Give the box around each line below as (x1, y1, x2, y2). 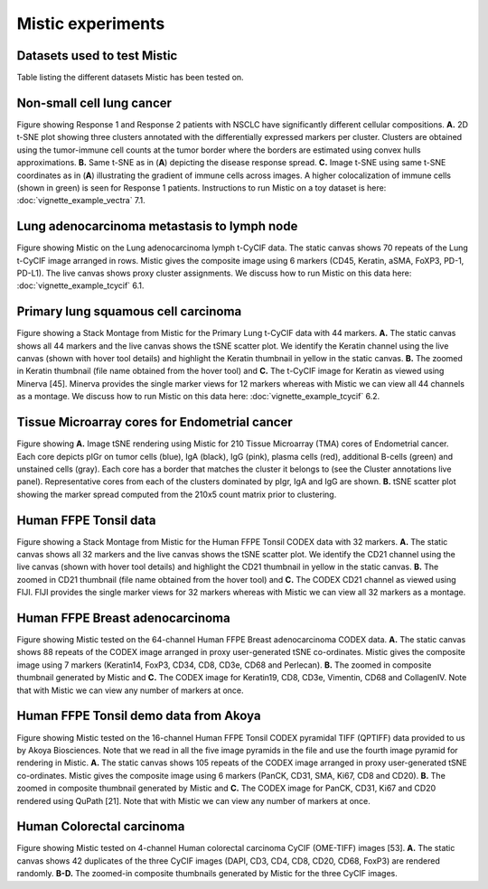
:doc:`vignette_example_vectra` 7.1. (16, 195, 146, 206)
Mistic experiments (16, 14, 165, 33)
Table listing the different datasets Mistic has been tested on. (16, 72, 244, 83)
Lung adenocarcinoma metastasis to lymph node (16, 219, 298, 234)
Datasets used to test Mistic (16, 48, 178, 63)
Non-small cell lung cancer (16, 95, 172, 110)
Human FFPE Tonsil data (16, 512, 157, 528)
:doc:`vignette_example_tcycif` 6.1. (16, 280, 145, 291)
